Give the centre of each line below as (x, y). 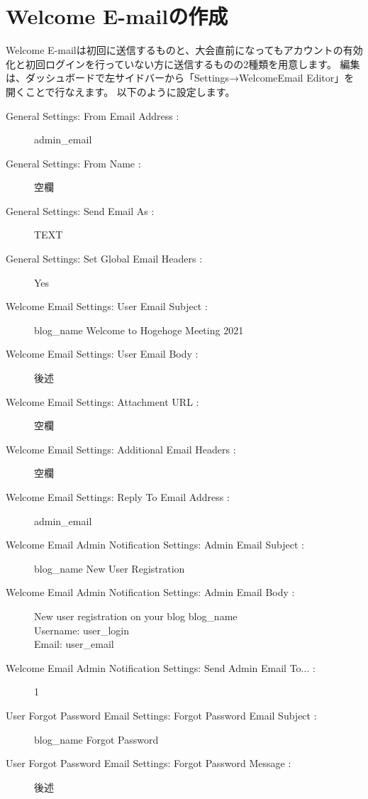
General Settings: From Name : (73, 163)
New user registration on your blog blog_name (136, 616)
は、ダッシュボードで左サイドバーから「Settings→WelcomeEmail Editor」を (180, 78)
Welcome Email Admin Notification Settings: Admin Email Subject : (155, 545)
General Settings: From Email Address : (93, 115)
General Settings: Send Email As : (80, 210)
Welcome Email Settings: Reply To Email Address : (118, 497)
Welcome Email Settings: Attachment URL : (102, 401)
